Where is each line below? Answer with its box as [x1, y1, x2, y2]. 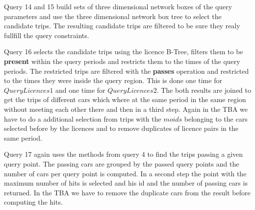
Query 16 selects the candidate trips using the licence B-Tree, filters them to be [4, 46, 243, 57]
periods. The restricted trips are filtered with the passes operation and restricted [4, 65, 249, 76]
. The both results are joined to [156, 84, 252, 95]
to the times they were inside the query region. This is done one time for [4, 75, 222, 85]
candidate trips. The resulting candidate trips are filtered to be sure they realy [4, 21, 240, 31]
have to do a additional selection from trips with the [4, 113, 161, 124]
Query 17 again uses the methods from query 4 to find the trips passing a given [4, 149, 243, 159]
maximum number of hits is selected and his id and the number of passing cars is [4, 178, 248, 188]
